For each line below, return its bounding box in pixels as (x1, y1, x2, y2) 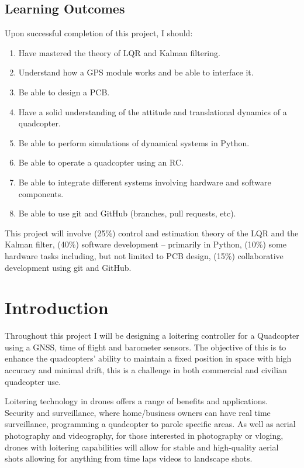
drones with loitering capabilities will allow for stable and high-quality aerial (5, 441, 279, 453)
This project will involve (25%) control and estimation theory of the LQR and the (5, 226, 299, 239)
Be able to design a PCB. (18, 85, 110, 98)
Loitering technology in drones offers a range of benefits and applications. (5, 395, 268, 407)
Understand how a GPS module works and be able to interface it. (18, 66, 254, 78)
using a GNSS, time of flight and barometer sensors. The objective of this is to (5, 340, 286, 353)
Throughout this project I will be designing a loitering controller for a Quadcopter (5, 329, 299, 342)
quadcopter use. (5, 375, 61, 387)
